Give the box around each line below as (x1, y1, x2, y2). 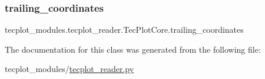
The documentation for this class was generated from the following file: (5, 43, 261, 55)
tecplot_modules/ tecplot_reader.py (5, 63, 134, 75)
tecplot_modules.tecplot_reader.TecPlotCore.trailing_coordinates (5, 23, 244, 36)
